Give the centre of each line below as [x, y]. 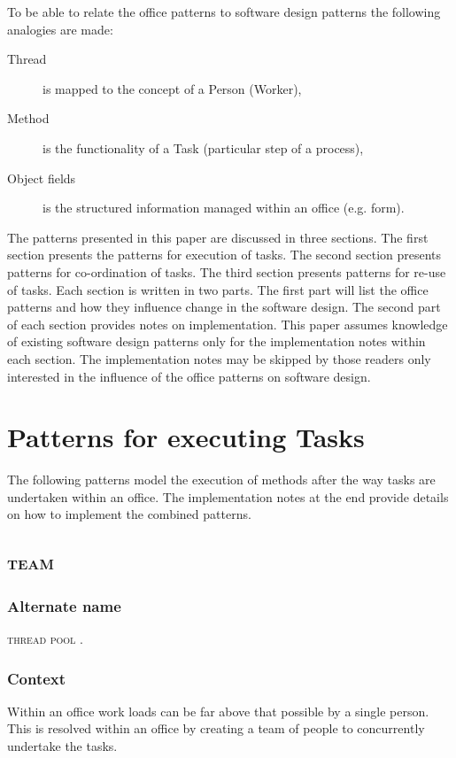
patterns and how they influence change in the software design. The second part [224, 307]
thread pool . [45, 638]
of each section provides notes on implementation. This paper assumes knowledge [228, 324]
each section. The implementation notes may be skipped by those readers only [219, 358]
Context [37, 678]
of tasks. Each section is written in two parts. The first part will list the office [218, 289]
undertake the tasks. [62, 746]
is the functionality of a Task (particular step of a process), [203, 147]
